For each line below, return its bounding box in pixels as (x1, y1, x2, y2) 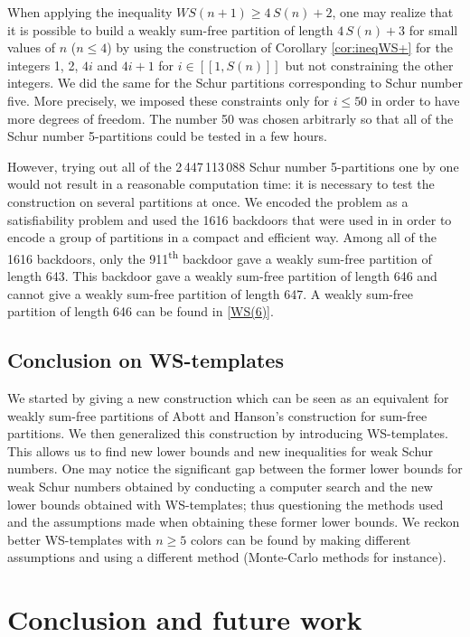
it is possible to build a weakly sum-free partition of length (7, 20, 334, 39)
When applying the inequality (7, 3, 173, 21)
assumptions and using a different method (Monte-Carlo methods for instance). (7, 548, 446, 567)
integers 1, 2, (7, 55, 79, 74)
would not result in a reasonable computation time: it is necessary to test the (7, 174, 435, 193)
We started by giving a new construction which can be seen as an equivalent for (7, 388, 449, 407)
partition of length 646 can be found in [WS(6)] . (7, 302, 274, 321)
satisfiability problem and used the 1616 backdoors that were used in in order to (7, 210, 452, 229)
